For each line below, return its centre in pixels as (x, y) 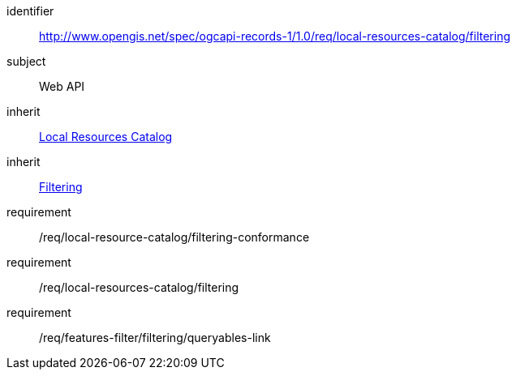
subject (26, 61)
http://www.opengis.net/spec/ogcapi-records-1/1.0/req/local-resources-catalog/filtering (275, 36)
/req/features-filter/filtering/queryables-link (155, 338)
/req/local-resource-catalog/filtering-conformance (174, 237)
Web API (62, 86)
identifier (30, 11)
